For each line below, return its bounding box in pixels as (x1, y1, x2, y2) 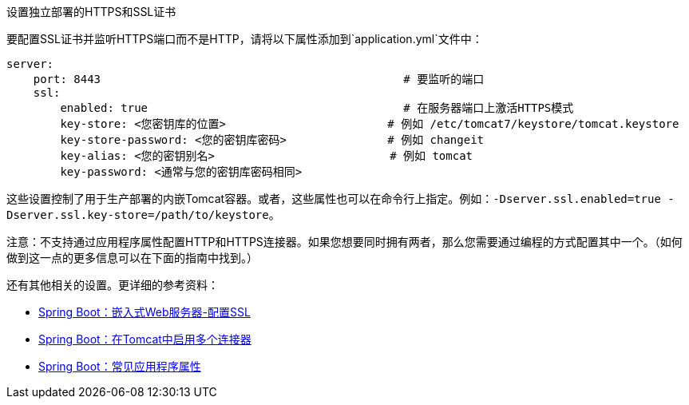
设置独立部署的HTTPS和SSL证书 (6, 5, 176, 18)
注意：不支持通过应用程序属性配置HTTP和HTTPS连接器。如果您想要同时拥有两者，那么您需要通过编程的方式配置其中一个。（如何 (6, 235, 683, 248)
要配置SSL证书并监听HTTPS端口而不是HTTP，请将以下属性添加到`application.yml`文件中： (6, 32, 483, 46)
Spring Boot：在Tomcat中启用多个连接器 (38, 332, 251, 346)
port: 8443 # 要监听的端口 (33, 73, 485, 85)
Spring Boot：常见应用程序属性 (38, 359, 201, 373)
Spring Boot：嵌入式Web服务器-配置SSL (38, 305, 251, 319)
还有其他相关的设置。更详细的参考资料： (6, 278, 219, 292)
